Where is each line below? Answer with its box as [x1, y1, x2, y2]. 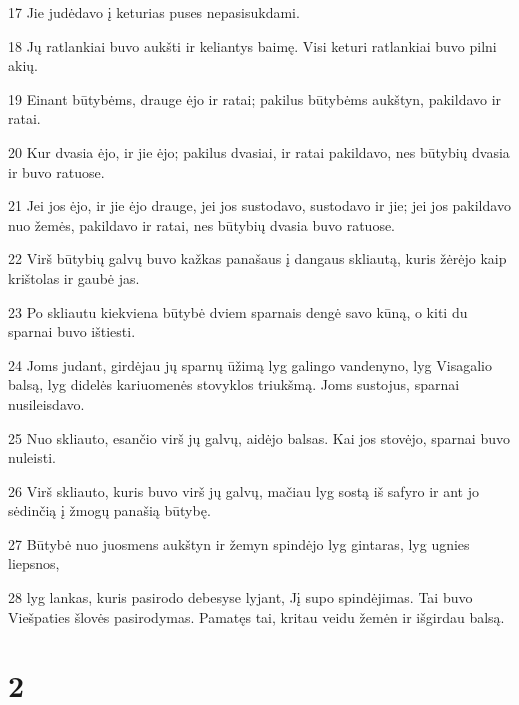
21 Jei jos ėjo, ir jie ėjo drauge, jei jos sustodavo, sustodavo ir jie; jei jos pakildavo [8, 195, 511, 216]
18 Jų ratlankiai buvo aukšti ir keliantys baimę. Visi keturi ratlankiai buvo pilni [8, 35, 497, 56]
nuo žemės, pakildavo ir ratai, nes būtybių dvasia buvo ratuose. [8, 214, 396, 235]
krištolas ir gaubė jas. [8, 267, 140, 288]
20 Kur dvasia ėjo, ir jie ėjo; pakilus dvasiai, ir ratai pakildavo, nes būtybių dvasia [8, 141, 510, 162]
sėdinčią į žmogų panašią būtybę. [8, 500, 211, 521]
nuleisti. [8, 447, 56, 468]
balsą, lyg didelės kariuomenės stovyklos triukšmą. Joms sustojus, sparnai [8, 374, 460, 395]
